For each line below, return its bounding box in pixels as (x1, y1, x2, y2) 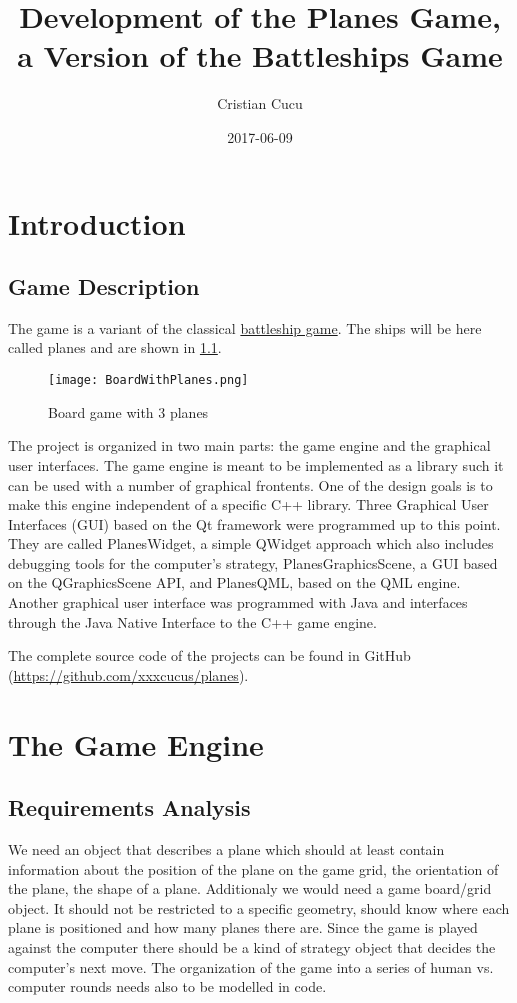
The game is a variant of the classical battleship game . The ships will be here (8, 317, 482, 338)
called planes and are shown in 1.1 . (8, 337, 222, 358)
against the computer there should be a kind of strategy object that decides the (8, 937, 496, 957)
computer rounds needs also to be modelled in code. (8, 976, 327, 997)
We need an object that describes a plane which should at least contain (8, 839, 445, 860)
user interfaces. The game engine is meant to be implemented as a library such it (8, 454, 504, 475)
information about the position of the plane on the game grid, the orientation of (8, 858, 499, 879)
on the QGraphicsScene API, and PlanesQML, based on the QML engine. (8, 572, 461, 593)
